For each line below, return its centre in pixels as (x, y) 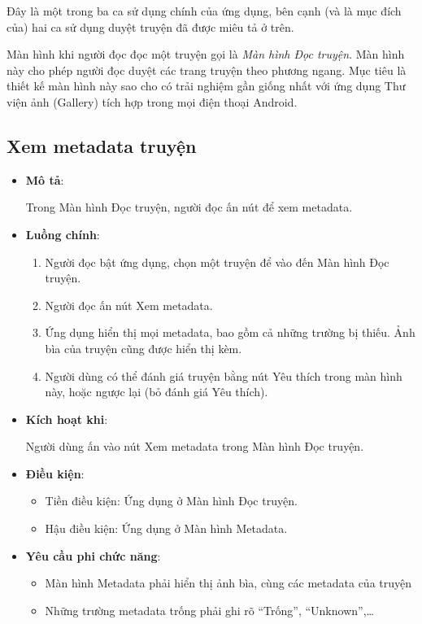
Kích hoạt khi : (67, 419)
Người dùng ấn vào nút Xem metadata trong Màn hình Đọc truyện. (195, 446)
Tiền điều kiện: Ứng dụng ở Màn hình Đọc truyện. (171, 501)
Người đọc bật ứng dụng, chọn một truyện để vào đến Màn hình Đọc (217, 262)
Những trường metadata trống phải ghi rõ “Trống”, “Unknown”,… (209, 610)
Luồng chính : (63, 234)
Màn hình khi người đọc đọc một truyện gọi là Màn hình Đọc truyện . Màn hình (206, 54)
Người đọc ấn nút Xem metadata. (129, 305)
